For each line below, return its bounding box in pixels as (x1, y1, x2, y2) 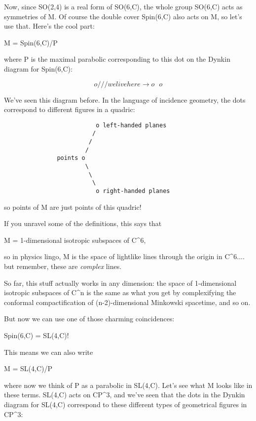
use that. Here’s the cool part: (4, 21, 95, 31)
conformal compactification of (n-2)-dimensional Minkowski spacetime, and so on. (4, 297, 251, 307)
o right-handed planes (96, 188, 170, 194)
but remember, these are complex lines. (4, 261, 122, 271)
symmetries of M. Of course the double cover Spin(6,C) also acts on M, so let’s (4, 11, 242, 21)
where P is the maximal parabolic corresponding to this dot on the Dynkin (4, 54, 230, 64)
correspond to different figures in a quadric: (4, 104, 135, 115)
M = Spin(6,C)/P (4, 37, 58, 47)
